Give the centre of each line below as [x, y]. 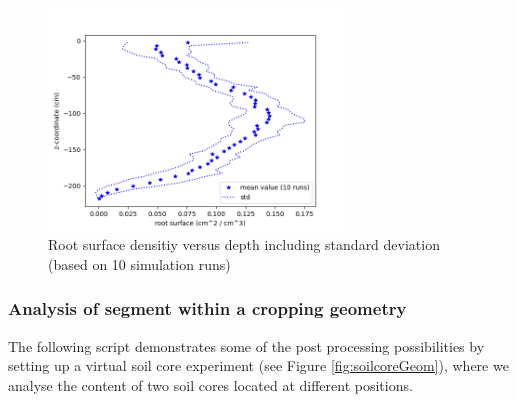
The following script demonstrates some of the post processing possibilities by [246, 345]
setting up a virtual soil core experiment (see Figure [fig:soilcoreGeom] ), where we [258, 365]
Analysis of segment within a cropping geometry [207, 308]
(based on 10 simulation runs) [139, 263]
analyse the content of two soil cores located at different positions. [210, 384]
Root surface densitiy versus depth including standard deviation [244, 244]
